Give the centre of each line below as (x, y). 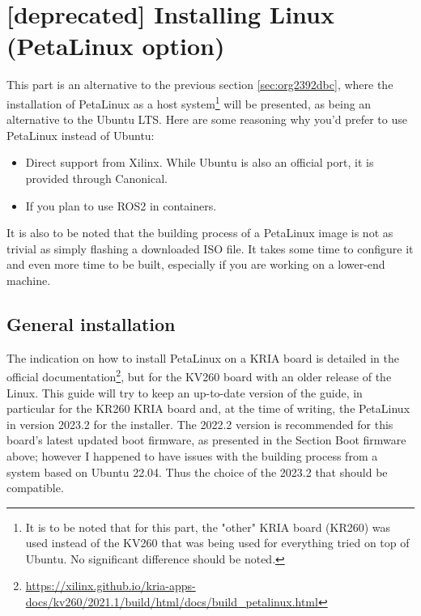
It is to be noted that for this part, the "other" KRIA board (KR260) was (208, 527)
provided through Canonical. (96, 178)
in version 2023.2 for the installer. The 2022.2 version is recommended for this (200, 424)
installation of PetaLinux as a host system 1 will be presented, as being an (189, 102)
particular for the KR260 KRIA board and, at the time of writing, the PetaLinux (208, 408)
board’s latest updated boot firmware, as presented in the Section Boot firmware (206, 440)
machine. (29, 280)
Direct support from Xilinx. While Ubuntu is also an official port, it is (200, 162)
